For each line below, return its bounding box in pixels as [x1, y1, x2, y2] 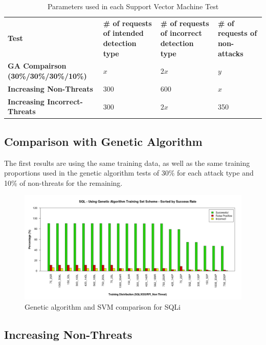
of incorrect [160, 28, 202, 38]
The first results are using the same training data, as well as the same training [4, 157, 250, 168]
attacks [217, 48, 243, 58]
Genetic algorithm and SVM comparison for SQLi [25, 301, 181, 312]
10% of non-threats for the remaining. [4, 177, 123, 188]
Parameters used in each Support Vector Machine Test [47, 1, 219, 11]
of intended [103, 28, 144, 38]
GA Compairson [8, 60, 66, 71]
